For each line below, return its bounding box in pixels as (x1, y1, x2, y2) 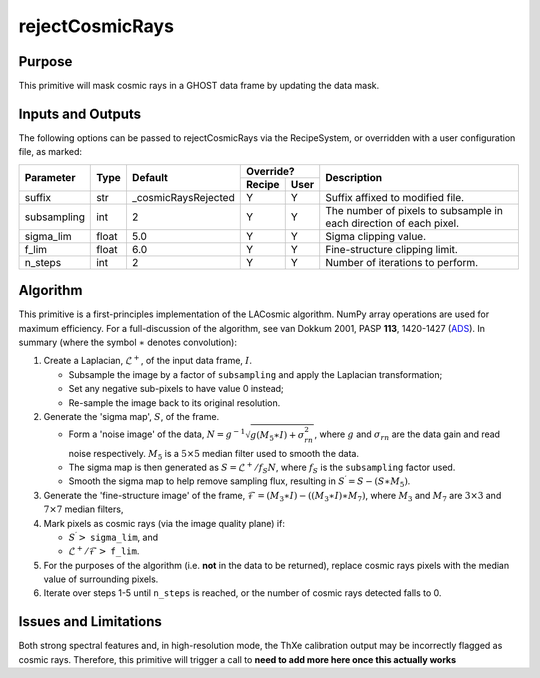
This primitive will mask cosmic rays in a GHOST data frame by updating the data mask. (18, 80, 380, 92)
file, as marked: (18, 146, 83, 158)
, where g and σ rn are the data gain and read (314, 428, 500, 443)
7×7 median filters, (43, 503, 124, 515)
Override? (245, 164, 295, 178)
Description (325, 171, 383, 185)
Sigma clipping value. (325, 229, 427, 243)
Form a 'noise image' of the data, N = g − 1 (68, 427, 246, 440)
